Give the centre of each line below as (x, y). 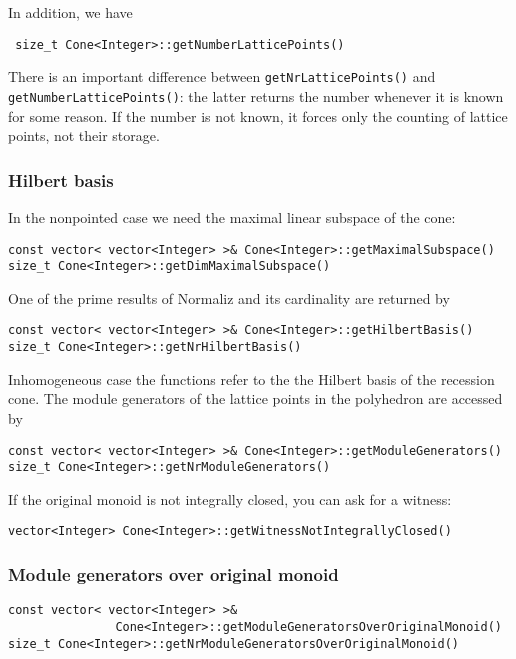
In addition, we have (70, 12)
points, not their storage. (84, 135)
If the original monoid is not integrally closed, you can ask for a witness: (230, 498)
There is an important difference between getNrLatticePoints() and (222, 76)
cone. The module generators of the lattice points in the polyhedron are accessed (255, 398)
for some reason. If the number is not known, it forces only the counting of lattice (258, 115)
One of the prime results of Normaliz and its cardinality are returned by (229, 297)
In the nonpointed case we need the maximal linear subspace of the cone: (232, 216)
